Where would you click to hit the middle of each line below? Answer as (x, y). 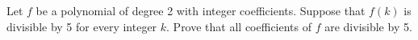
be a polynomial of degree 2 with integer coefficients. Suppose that (201, 10)
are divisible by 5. (368, 26)
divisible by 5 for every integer (82, 26)
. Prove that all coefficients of (239, 26)
